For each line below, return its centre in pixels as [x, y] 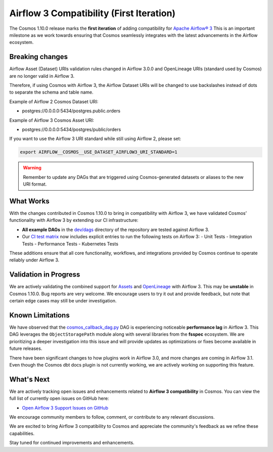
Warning [32, 168]
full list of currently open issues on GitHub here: [59, 398]
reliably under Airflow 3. [34, 260]
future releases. [26, 348]
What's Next [30, 379]
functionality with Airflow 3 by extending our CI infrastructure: [74, 220]
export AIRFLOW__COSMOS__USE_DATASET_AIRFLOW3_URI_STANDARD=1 [99, 152]
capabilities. [22, 433]
